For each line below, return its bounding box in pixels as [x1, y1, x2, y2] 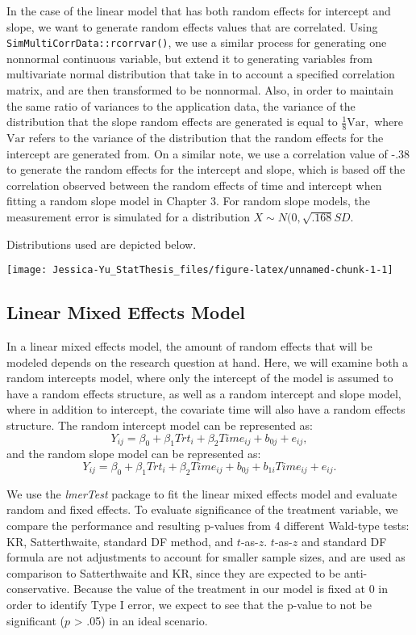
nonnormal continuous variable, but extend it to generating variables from [6, 49, 372, 66]
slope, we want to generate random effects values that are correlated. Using [6, 18, 378, 35]
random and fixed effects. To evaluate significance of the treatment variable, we [6, 501, 398, 518]
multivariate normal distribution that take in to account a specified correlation [6, 65, 395, 82]
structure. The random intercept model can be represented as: [6, 417, 314, 434]
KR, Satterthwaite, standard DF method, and [6, 532, 234, 549]
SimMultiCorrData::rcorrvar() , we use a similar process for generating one [6, 34, 387, 51]
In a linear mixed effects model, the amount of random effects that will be [6, 338, 372, 355]
